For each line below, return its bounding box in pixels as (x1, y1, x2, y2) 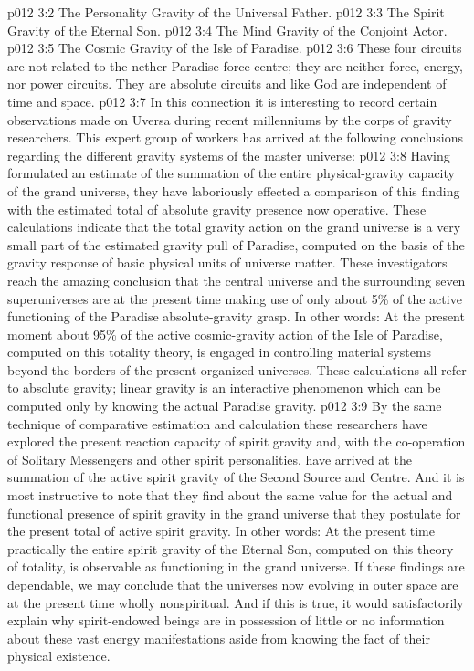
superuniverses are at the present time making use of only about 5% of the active (7, 288, 462, 308)
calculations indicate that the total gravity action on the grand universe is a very (7, 217, 461, 236)
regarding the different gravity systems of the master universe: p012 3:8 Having (7, 145, 450, 164)
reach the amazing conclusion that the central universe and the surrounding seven (7, 270, 466, 289)
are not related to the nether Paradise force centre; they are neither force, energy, (7, 56, 463, 75)
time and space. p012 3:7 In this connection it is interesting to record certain (7, 91, 437, 110)
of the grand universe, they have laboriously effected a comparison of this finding (7, 181, 460, 200)
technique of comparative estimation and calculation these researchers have (7, 414, 427, 433)
